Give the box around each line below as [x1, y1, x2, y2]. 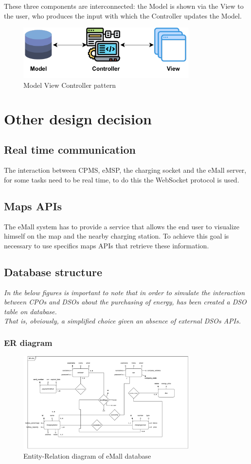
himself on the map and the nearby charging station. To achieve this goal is [4, 231, 229, 241]
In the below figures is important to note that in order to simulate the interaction [4, 287, 245, 297]
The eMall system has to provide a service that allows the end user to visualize [4, 221, 239, 231]
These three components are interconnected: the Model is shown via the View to [4, 1, 244, 11]
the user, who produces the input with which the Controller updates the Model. [4, 10, 242, 20]
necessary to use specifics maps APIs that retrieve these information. [4, 240, 209, 250]
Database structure [4, 264, 103, 279]
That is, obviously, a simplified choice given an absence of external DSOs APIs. [4, 316, 241, 326]
